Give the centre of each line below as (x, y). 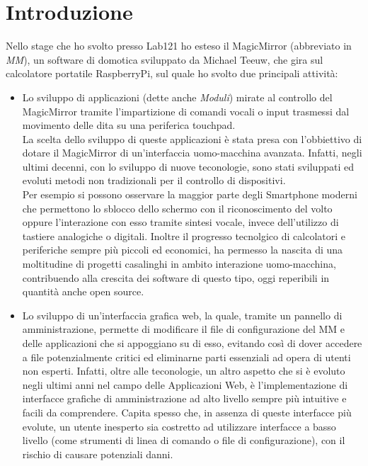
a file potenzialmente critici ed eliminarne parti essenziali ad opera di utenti (186, 357)
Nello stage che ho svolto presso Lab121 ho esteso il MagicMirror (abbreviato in (179, 46)
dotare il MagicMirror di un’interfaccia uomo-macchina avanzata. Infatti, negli (192, 153)
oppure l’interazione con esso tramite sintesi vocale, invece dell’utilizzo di (180, 222)
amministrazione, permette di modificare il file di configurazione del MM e (184, 329)
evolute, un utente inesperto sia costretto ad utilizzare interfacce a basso (179, 426)
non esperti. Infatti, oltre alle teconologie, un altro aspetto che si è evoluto (184, 371)
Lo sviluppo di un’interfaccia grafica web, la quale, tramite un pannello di (182, 315)
